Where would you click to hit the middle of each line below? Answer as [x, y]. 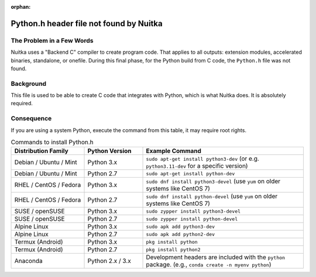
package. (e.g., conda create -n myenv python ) [209, 265]
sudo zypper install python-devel [192, 219]
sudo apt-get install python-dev [190, 173]
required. [22, 103]
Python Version [109, 151]
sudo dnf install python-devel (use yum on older [212, 196]
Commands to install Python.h [52, 142]
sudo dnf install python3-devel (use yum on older [213, 181]
